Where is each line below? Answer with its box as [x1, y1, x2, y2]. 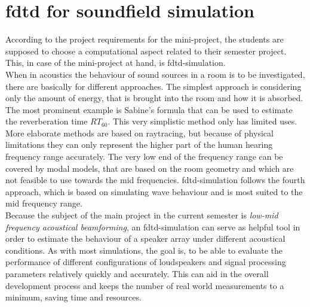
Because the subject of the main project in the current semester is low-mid [5, 209, 278, 221]
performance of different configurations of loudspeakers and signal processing [5, 256, 286, 268]
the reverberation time [5, 115, 88, 127]
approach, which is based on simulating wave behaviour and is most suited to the [5, 185, 303, 197]
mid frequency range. [5, 197, 82, 209]
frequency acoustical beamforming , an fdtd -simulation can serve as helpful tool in [5, 220, 300, 233]
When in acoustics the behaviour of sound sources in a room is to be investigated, [5, 68, 305, 80]
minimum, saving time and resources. [5, 291, 142, 303]
